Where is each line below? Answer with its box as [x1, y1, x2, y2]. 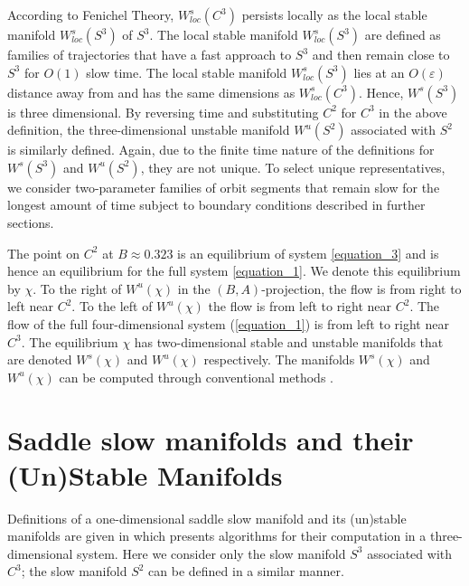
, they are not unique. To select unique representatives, [140, 157, 446, 176]
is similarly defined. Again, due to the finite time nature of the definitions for [7, 140, 435, 159]
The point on [7, 243, 80, 262]
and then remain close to [312, 45, 450, 63]
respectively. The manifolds [203, 350, 355, 369]
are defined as [364, 25, 441, 43]
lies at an [353, 62, 405, 81]
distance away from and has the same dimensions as [7, 82, 295, 101]
